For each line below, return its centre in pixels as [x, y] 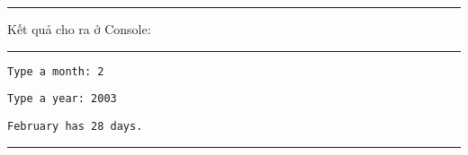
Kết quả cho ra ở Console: [79, 29]
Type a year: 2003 [62, 99]
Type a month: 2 [56, 71]
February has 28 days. [75, 126]
